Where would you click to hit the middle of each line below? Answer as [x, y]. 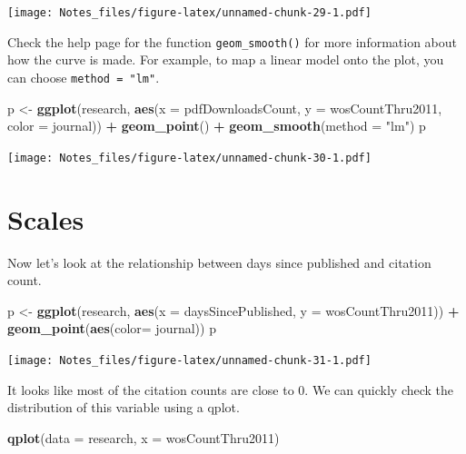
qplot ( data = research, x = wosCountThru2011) [144, 437]
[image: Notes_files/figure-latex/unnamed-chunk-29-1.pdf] [189, 13]
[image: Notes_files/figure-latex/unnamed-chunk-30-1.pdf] [189, 158]
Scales [46, 218]
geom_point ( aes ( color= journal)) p [112, 328]
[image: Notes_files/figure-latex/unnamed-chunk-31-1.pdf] [189, 360]
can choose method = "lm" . [84, 77]
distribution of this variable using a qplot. [124, 407]
